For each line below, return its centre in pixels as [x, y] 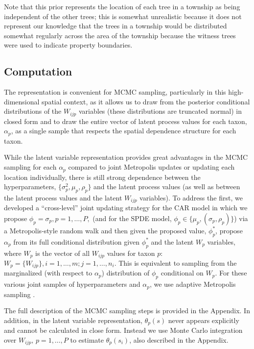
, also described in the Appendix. [179, 339]
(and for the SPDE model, [132, 218]
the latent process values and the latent [63, 197]
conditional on [182, 273]
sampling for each [30, 167]
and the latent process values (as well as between [167, 187]
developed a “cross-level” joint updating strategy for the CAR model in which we [126, 208]
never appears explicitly [204, 320]
